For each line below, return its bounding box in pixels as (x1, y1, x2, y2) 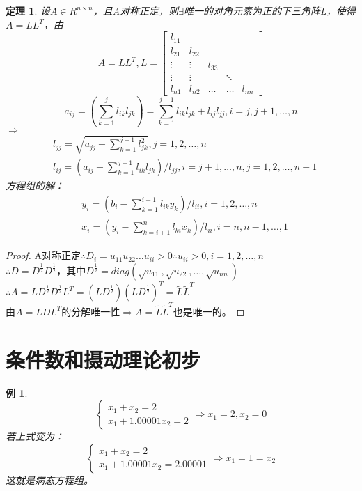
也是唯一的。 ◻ (173, 304, 245, 318)
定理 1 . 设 (6, 3, 50, 17)
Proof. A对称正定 (6, 248, 81, 263)
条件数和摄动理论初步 (6, 345, 201, 373)
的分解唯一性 (61, 304, 120, 318)
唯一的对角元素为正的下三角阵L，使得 (183, 3, 356, 17)
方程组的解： (6, 178, 64, 193)
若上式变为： (6, 429, 64, 444)
